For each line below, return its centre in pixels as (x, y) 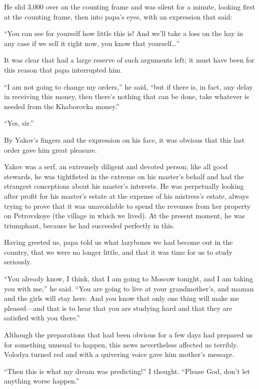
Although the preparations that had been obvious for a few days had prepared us (128, 335)
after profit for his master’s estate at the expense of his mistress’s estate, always (126, 196)
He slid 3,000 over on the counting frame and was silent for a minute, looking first (130, 7)
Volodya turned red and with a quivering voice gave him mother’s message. (119, 354)
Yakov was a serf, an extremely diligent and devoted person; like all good (116, 166)
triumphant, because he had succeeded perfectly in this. (89, 225)
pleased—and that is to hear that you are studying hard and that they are (118, 308)
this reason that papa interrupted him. (63, 69)
